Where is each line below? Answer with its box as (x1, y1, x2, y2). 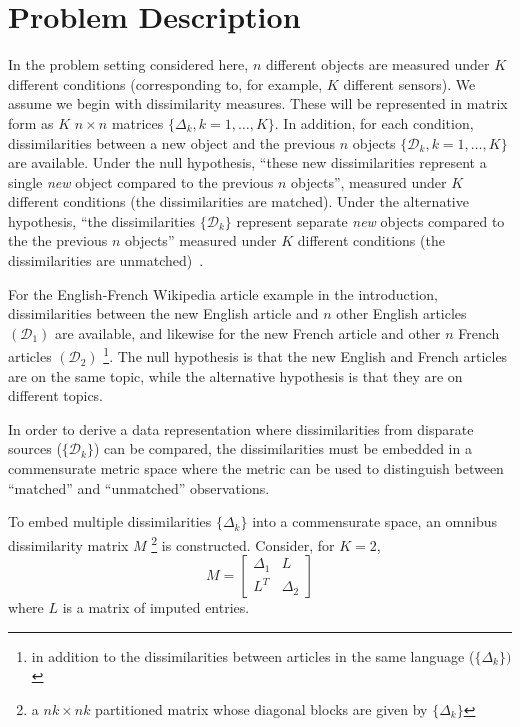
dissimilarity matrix (8, 534, 129, 555)
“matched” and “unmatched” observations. (8, 477, 270, 498)
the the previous (8, 230, 108, 251)
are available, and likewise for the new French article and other (55, 322, 441, 343)
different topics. (8, 385, 104, 406)
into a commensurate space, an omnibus (252, 511, 498, 532)
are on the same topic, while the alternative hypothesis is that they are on (8, 365, 463, 386)
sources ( (8, 438, 62, 459)
